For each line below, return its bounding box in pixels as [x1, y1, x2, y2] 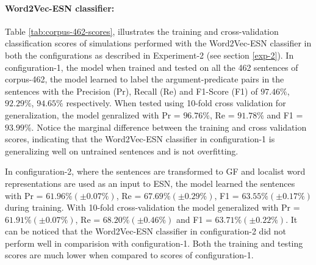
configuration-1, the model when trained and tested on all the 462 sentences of [5, 60, 298, 73]
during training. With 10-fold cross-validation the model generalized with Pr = [5, 201, 300, 214]
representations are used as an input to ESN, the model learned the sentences [5, 176, 295, 189]
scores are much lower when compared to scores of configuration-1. [5, 249, 254, 261]
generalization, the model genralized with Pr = [5, 108, 181, 121]
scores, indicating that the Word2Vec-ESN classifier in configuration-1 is [5, 132, 275, 145]
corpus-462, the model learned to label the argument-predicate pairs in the [5, 73, 284, 85]
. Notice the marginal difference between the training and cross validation [31, 120, 307, 133]
